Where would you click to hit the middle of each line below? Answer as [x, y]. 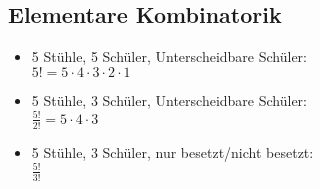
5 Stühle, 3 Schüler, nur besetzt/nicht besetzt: [172, 151]
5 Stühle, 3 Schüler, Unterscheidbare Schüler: [169, 99]
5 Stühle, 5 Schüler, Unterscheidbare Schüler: [169, 56]
